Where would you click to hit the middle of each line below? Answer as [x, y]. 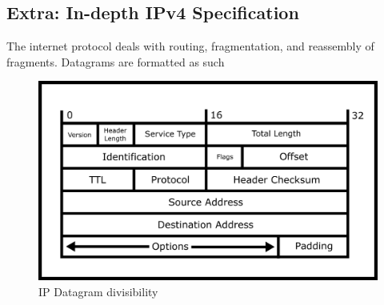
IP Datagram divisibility [98, 291]
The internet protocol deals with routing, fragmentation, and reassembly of [190, 46]
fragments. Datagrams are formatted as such [116, 61]
